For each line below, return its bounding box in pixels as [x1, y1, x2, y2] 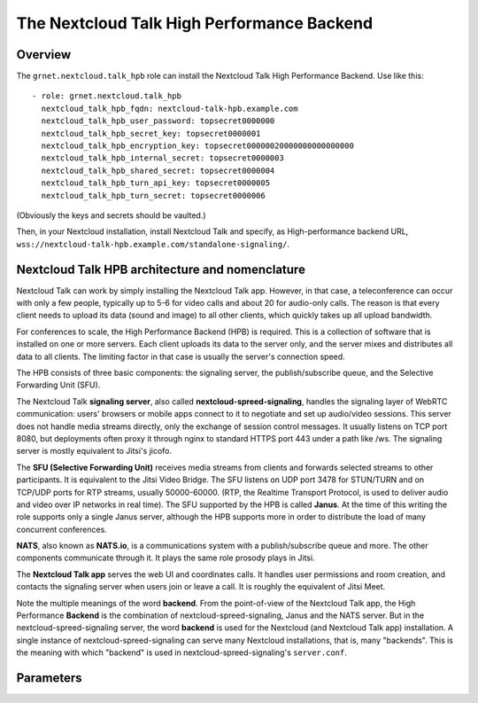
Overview [16, 47, 72, 62]
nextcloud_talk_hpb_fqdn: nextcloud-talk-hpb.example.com [41, 103, 298, 113]
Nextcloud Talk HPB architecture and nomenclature [16, 262, 305, 277]
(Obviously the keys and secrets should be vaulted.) [16, 209, 207, 221]
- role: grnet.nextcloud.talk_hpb [32, 91, 181, 101]
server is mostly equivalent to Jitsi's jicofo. [16, 446, 173, 457]
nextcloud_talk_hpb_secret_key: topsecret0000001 [41, 129, 261, 138]
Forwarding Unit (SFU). [16, 379, 101, 390]
